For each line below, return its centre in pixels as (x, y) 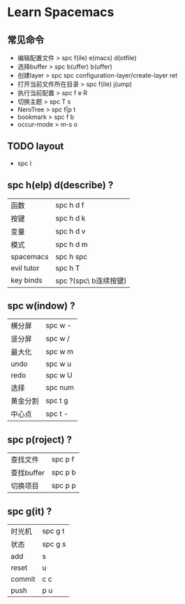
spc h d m (72, 244)
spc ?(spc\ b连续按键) (91, 281)
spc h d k (71, 218)
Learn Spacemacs (61, 12)
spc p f (63, 459)
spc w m (60, 352)
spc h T (68, 268)
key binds (27, 280)
